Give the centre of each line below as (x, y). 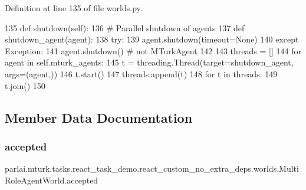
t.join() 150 (25, 85)
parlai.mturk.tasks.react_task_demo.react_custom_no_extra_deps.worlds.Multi (152, 168)
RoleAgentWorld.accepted (52, 180)
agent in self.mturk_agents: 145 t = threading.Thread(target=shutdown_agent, (149, 62)
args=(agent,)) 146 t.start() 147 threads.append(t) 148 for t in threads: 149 (141, 73)
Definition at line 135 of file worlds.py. (74, 8)
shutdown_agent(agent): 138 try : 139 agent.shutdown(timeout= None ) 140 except (152, 39)
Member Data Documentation (99, 117)
